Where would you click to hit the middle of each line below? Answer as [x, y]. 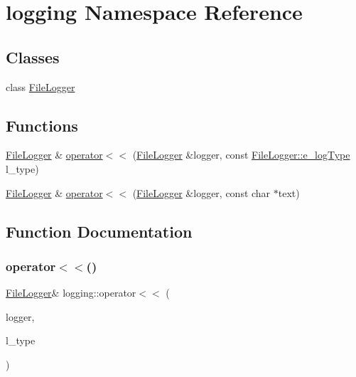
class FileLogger [41, 86]
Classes [33, 57]
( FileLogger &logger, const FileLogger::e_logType [241, 155]
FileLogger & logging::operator [71, 293]
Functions [42, 125]
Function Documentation [99, 231]
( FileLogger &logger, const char [201, 192]
